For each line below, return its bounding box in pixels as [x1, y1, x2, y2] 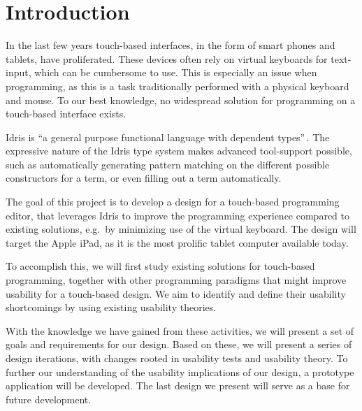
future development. [6, 391, 92, 406]
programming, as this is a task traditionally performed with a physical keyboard [6, 78, 349, 93]
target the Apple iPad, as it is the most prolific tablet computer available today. [6, 235, 349, 250]
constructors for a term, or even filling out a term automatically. [6, 171, 282, 185]
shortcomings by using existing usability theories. [6, 300, 217, 315]
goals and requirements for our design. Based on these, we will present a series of [6, 337, 352, 352]
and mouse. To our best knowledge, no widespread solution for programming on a [6, 92, 356, 107]
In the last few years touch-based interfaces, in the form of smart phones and [6, 38, 335, 52]
